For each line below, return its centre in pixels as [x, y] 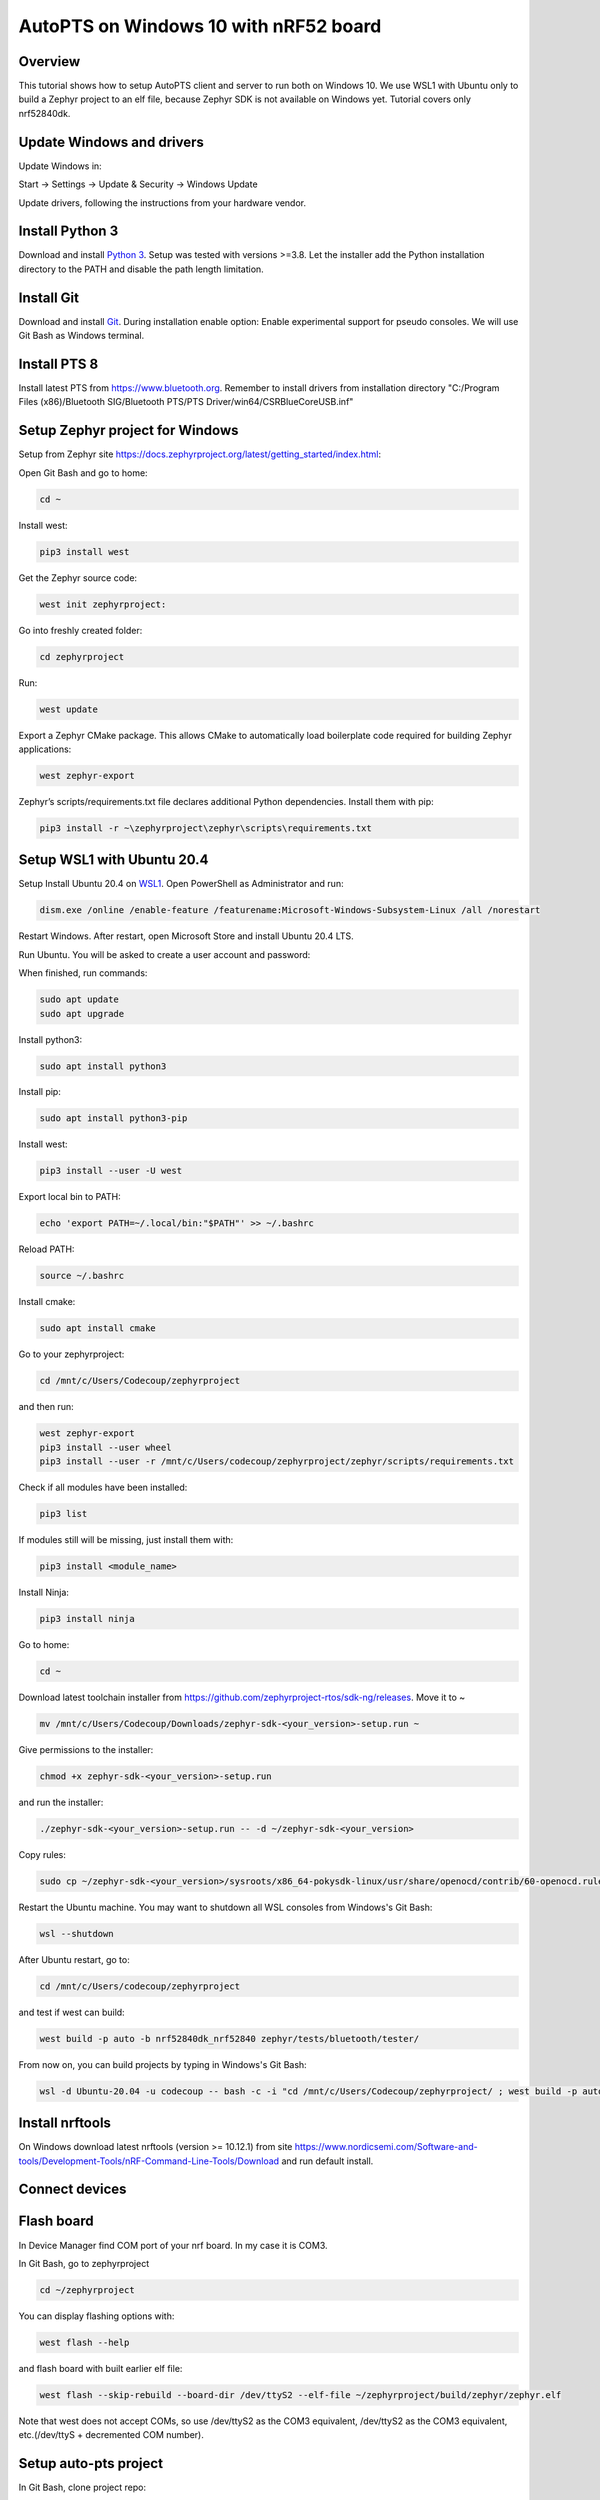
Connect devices [72, 2189]
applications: [45, 749]
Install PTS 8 [58, 363]
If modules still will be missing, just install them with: [126, 1540]
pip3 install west [84, 551]
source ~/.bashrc [82, 1276]
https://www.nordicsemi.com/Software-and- [386, 2147]
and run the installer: [61, 1802]
